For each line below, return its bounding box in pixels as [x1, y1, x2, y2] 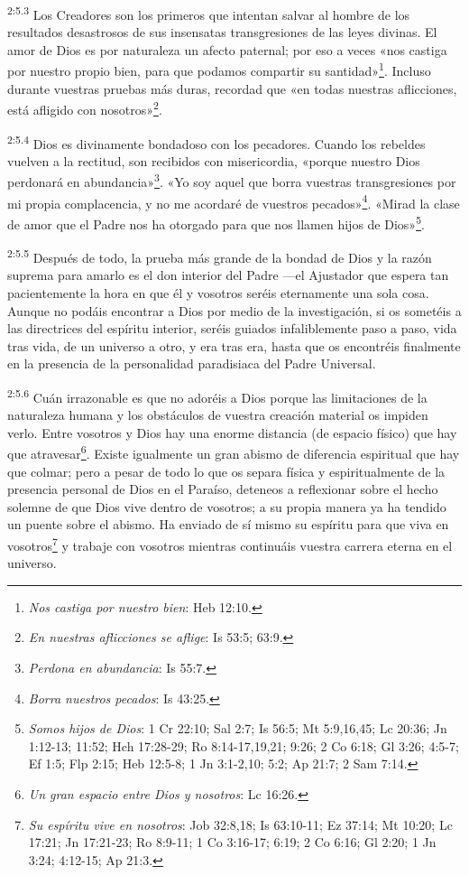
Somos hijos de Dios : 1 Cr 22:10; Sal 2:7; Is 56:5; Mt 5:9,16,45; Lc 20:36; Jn [28, 719, 447, 738]
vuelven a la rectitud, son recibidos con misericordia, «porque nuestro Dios [7, 151, 420, 170]
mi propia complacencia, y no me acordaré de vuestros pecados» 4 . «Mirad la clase [7, 191, 460, 212]
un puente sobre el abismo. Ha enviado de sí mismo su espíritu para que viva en [7, 515, 449, 534]
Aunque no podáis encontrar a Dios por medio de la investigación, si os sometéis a [7, 301, 462, 320]
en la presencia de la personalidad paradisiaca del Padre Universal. [7, 354, 376, 373]
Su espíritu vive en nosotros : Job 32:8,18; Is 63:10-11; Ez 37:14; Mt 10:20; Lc [28, 814, 453, 833]
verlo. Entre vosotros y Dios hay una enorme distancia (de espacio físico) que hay [7, 423, 457, 442]
